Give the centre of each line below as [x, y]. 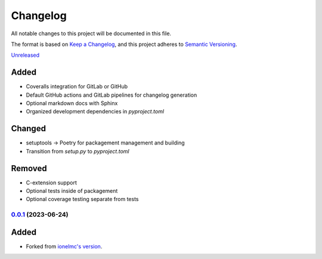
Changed [28, 129]
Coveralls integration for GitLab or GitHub [77, 87]
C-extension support [51, 183]
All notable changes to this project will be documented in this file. [91, 33]
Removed [29, 168]
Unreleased [25, 55]
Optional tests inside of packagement [72, 191]
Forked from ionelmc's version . [64, 246]
